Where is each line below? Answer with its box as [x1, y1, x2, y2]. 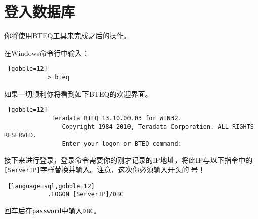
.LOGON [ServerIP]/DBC [47, 191, 124, 198]
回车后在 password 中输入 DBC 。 [4, 205, 101, 216]
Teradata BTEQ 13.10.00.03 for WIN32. [51, 114, 182, 122]
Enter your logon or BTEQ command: [62, 140, 182, 147]
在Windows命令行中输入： [4, 47, 90, 58]
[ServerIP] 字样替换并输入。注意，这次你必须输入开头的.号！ [4, 164, 205, 175]
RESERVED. [4, 132, 37, 139]
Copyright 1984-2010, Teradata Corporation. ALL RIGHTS [62, 123, 254, 130]
